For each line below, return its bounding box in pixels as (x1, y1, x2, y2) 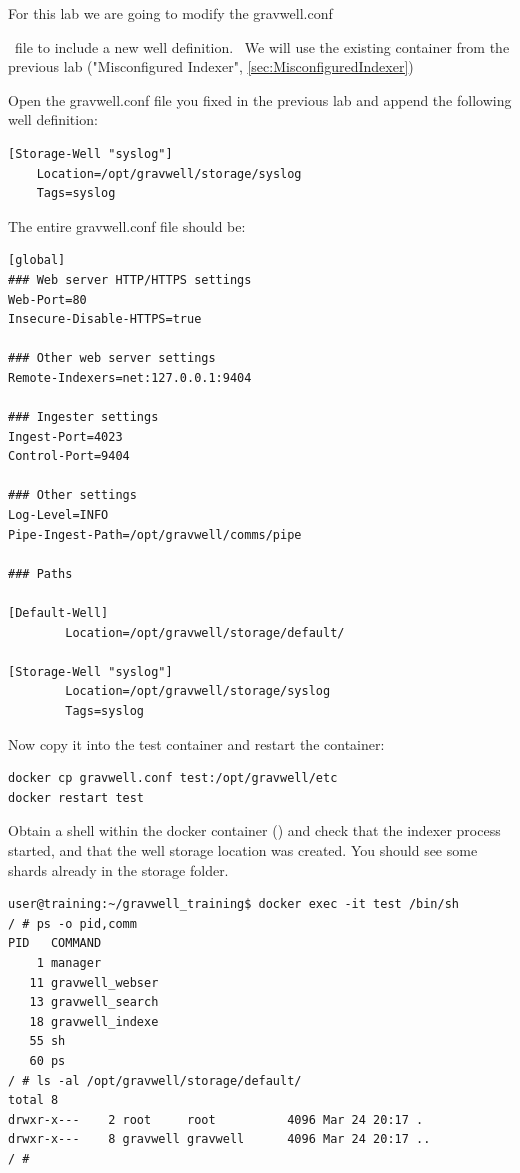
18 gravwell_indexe (29, 1014, 159, 1029)
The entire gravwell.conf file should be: (8, 215, 246, 236)
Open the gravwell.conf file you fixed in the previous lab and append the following (8, 89, 512, 110)
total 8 (8, 1093, 59, 1108)
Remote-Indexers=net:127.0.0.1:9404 (8, 370, 252, 385)
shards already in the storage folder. (8, 859, 229, 880)
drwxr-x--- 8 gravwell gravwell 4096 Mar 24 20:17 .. (8, 1132, 431, 1147)
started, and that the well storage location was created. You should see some (8, 839, 478, 860)
